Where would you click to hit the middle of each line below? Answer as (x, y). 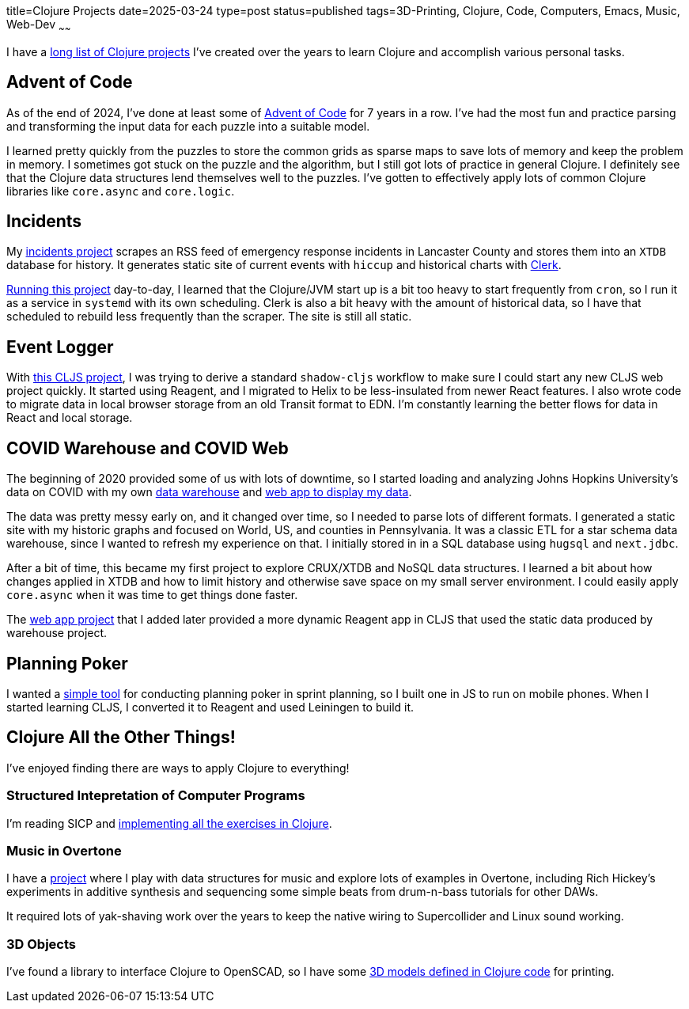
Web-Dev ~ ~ (39, 26)
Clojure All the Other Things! (121, 738)
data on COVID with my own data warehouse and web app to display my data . (209, 492)
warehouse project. (57, 633)
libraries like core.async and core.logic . (121, 191)
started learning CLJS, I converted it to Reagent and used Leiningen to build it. (210, 707)
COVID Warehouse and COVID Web (148, 448)
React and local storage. (70, 418)
